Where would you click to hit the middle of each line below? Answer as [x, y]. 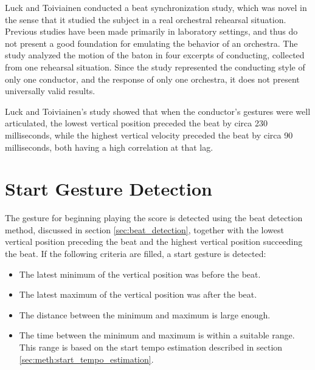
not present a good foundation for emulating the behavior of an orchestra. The [151, 43]
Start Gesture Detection [109, 189]
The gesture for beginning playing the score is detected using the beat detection [154, 218]
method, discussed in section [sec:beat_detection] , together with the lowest [144, 229]
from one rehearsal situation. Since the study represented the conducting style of [155, 67]
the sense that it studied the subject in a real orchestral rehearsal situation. [146, 19]
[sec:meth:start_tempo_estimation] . [86, 359]
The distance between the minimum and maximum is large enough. [145, 314]
